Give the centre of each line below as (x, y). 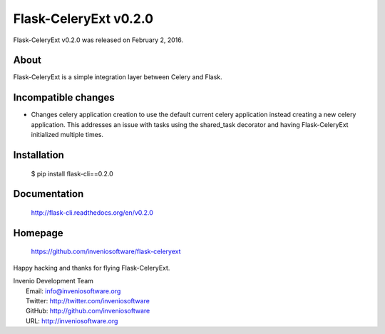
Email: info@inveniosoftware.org (73, 291)
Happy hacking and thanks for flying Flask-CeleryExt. (92, 268)
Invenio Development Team (53, 281)
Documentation (48, 194)
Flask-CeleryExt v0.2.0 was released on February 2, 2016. (98, 40)
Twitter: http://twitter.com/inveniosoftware (88, 300)
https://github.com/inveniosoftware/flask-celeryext (106, 252)
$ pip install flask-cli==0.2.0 (72, 173)
